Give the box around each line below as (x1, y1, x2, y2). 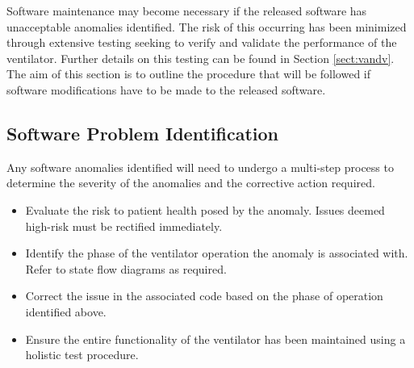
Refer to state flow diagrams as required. (25, 260, 227, 277)
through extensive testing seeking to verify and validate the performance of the (6, 34, 397, 51)
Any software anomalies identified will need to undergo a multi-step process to (6, 158, 394, 175)
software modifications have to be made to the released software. (6, 81, 326, 98)
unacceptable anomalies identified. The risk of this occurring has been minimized (6, 18, 407, 35)
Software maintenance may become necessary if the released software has (6, 2, 367, 19)
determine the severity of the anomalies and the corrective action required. (6, 174, 375, 191)
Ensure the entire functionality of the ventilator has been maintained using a (25, 330, 406, 347)
